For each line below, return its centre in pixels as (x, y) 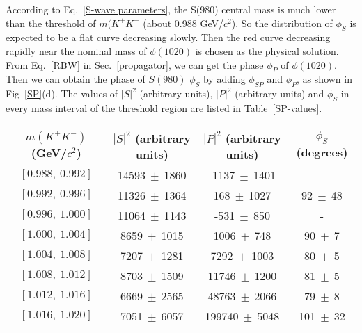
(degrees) (322, 152)
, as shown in (324, 79)
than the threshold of (51, 23)
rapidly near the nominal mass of (76, 50)
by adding (224, 79)
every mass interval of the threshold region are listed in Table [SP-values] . (164, 107)
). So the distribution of (282, 23)
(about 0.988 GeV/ (183, 23)
